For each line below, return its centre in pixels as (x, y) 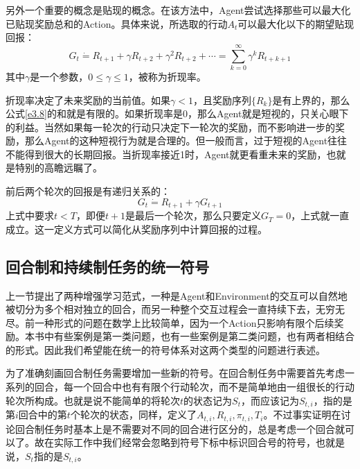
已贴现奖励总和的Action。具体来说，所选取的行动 (117, 23)
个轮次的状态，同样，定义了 (133, 415)
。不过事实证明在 (302, 415)
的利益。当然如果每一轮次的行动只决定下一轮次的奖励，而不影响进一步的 (170, 127)
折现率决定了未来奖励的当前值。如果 (88, 100)
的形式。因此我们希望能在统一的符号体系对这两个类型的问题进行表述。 (165, 349)
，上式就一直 (320, 215)
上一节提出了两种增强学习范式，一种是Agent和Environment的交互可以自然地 (177, 295)
